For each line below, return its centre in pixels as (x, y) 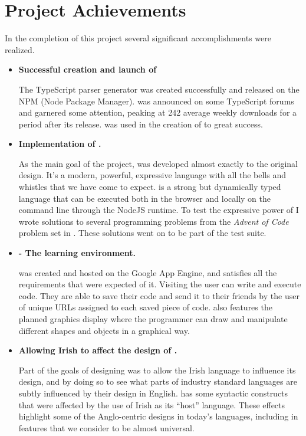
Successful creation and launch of (88, 69)
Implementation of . (60, 144)
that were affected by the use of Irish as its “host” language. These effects (152, 404)
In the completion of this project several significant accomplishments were (138, 38)
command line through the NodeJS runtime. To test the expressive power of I (159, 210)
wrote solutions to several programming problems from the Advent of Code (154, 221)
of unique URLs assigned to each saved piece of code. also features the (145, 307)
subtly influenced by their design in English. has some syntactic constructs (153, 393)
